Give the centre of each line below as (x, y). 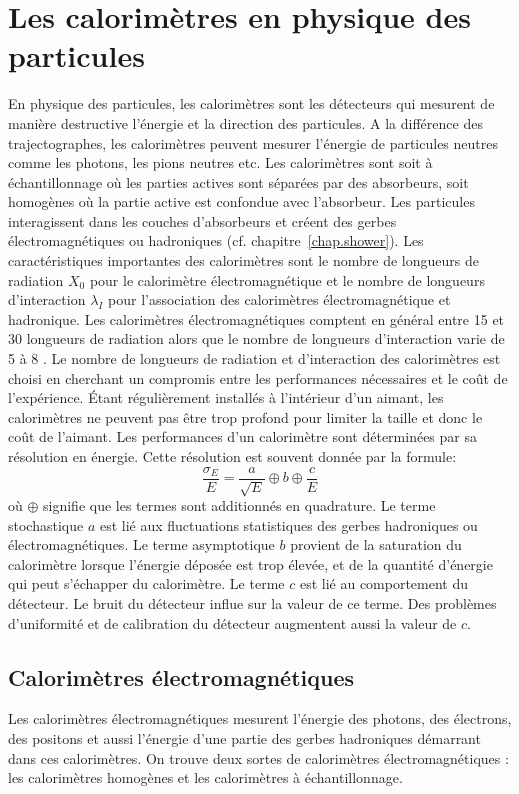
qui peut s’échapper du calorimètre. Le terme (146, 583)
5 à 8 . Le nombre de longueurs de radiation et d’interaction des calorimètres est (254, 358)
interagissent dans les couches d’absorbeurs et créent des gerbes (202, 220)
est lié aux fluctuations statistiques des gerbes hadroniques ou (288, 524)
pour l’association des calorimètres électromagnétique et (279, 299)
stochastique (46, 524)
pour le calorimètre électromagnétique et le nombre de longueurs (287, 279)
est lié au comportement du (384, 583)
